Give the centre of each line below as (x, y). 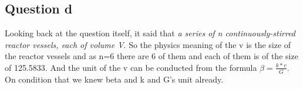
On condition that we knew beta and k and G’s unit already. (114, 79)
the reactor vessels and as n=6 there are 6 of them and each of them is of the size (151, 56)
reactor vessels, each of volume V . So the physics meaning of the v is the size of (148, 44)
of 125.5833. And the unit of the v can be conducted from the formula (131, 67)
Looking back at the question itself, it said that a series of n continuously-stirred (150, 33)
